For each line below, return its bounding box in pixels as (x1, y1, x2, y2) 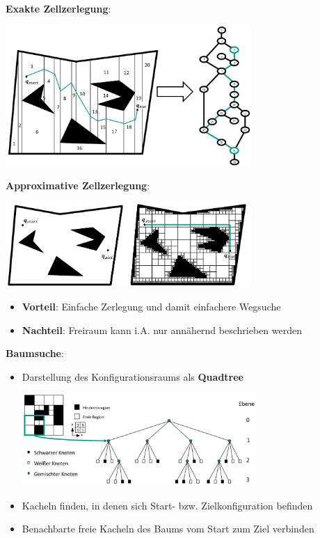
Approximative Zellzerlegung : (6, 177, 150, 192)
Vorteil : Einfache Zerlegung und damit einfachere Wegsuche (22, 299, 281, 313)
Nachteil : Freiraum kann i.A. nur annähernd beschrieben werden (22, 322, 302, 337)
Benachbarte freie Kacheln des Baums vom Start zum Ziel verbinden (22, 521, 314, 536)
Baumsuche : (6, 346, 64, 361)
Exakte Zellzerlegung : (6, 1, 111, 15)
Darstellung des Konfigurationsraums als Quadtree (22, 369, 243, 383)
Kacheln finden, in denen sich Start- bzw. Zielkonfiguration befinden (22, 498, 313, 512)
